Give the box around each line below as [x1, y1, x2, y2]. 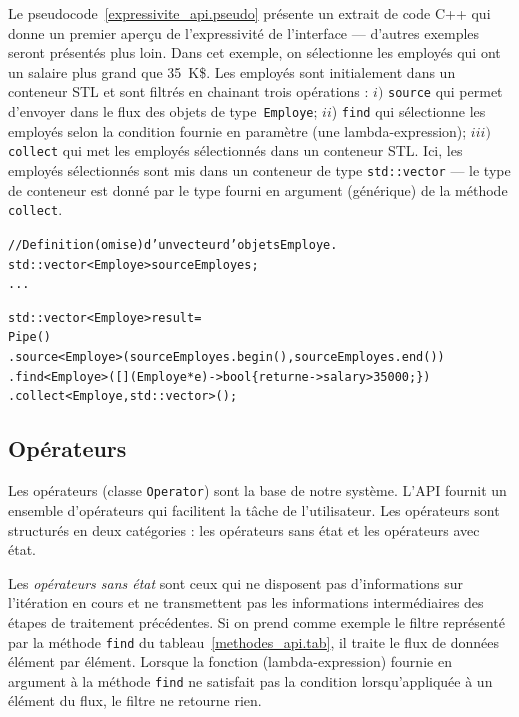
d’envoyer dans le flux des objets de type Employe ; [8, 101, 318, 122]
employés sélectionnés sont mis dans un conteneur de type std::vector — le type [8, 159, 511, 180]
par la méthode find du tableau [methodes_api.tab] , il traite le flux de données [8, 631, 499, 652]
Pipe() [8, 330, 51, 345]
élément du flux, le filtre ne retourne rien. [8, 690, 262, 711]
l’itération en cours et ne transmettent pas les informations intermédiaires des [8, 592, 484, 613]
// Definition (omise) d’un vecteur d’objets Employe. [8, 237, 338, 252]
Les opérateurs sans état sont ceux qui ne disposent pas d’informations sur [8, 572, 463, 593]
